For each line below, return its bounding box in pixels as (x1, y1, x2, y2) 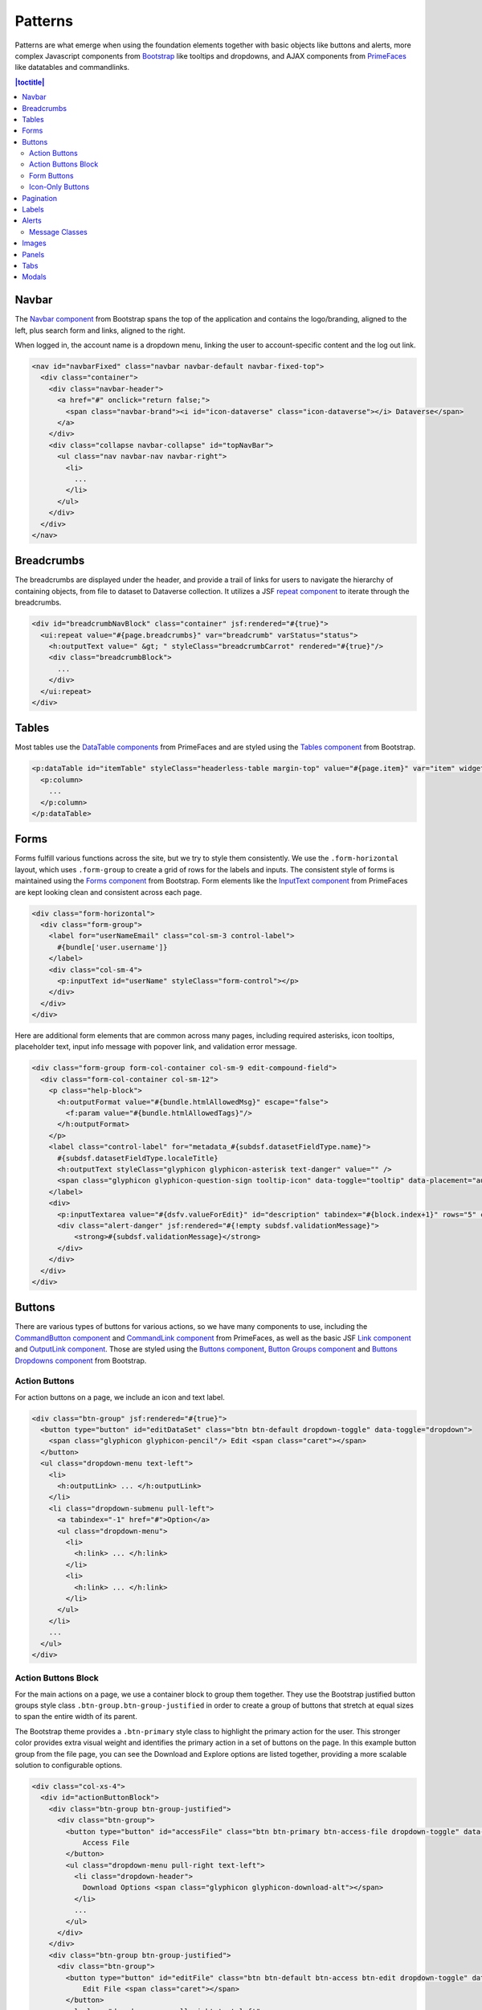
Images (22, 238, 47, 248)
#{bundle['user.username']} (57, 942, 168, 952)
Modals (22, 272, 47, 281)
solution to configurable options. (14, 1760, 123, 1770)
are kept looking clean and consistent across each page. (14, 887, 202, 896)
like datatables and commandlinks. (14, 63, 130, 72)
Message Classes (29, 227, 88, 236)
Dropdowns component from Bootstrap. (14, 1356, 147, 1365)
